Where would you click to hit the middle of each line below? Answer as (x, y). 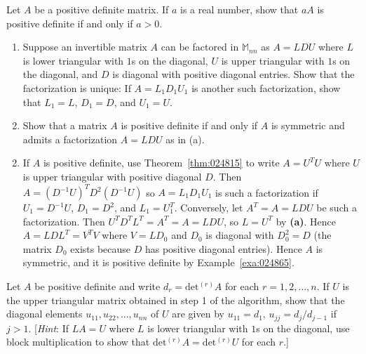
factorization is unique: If (77, 87)
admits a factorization (70, 139)
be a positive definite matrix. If (102, 9)
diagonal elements (45, 314)
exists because (101, 248)
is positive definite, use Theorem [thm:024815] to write (161, 163)
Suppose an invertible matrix (85, 47)
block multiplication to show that (78, 342)
